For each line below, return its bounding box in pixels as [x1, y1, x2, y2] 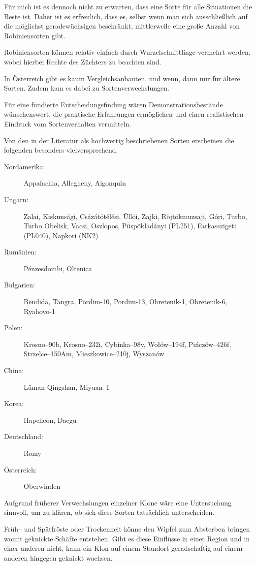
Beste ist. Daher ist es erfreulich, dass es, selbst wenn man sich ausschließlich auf [4, 11, 248, 21]
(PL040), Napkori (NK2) [24, 230, 98, 240]
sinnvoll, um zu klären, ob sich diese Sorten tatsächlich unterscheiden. [4, 507, 215, 517]
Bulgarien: [4, 280, 35, 290]
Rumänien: [4, 247, 36, 257]
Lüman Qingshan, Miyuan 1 [24, 381, 110, 392]
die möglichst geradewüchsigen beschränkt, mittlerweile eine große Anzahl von [4, 21, 240, 31]
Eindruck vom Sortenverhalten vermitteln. [4, 118, 131, 128]
